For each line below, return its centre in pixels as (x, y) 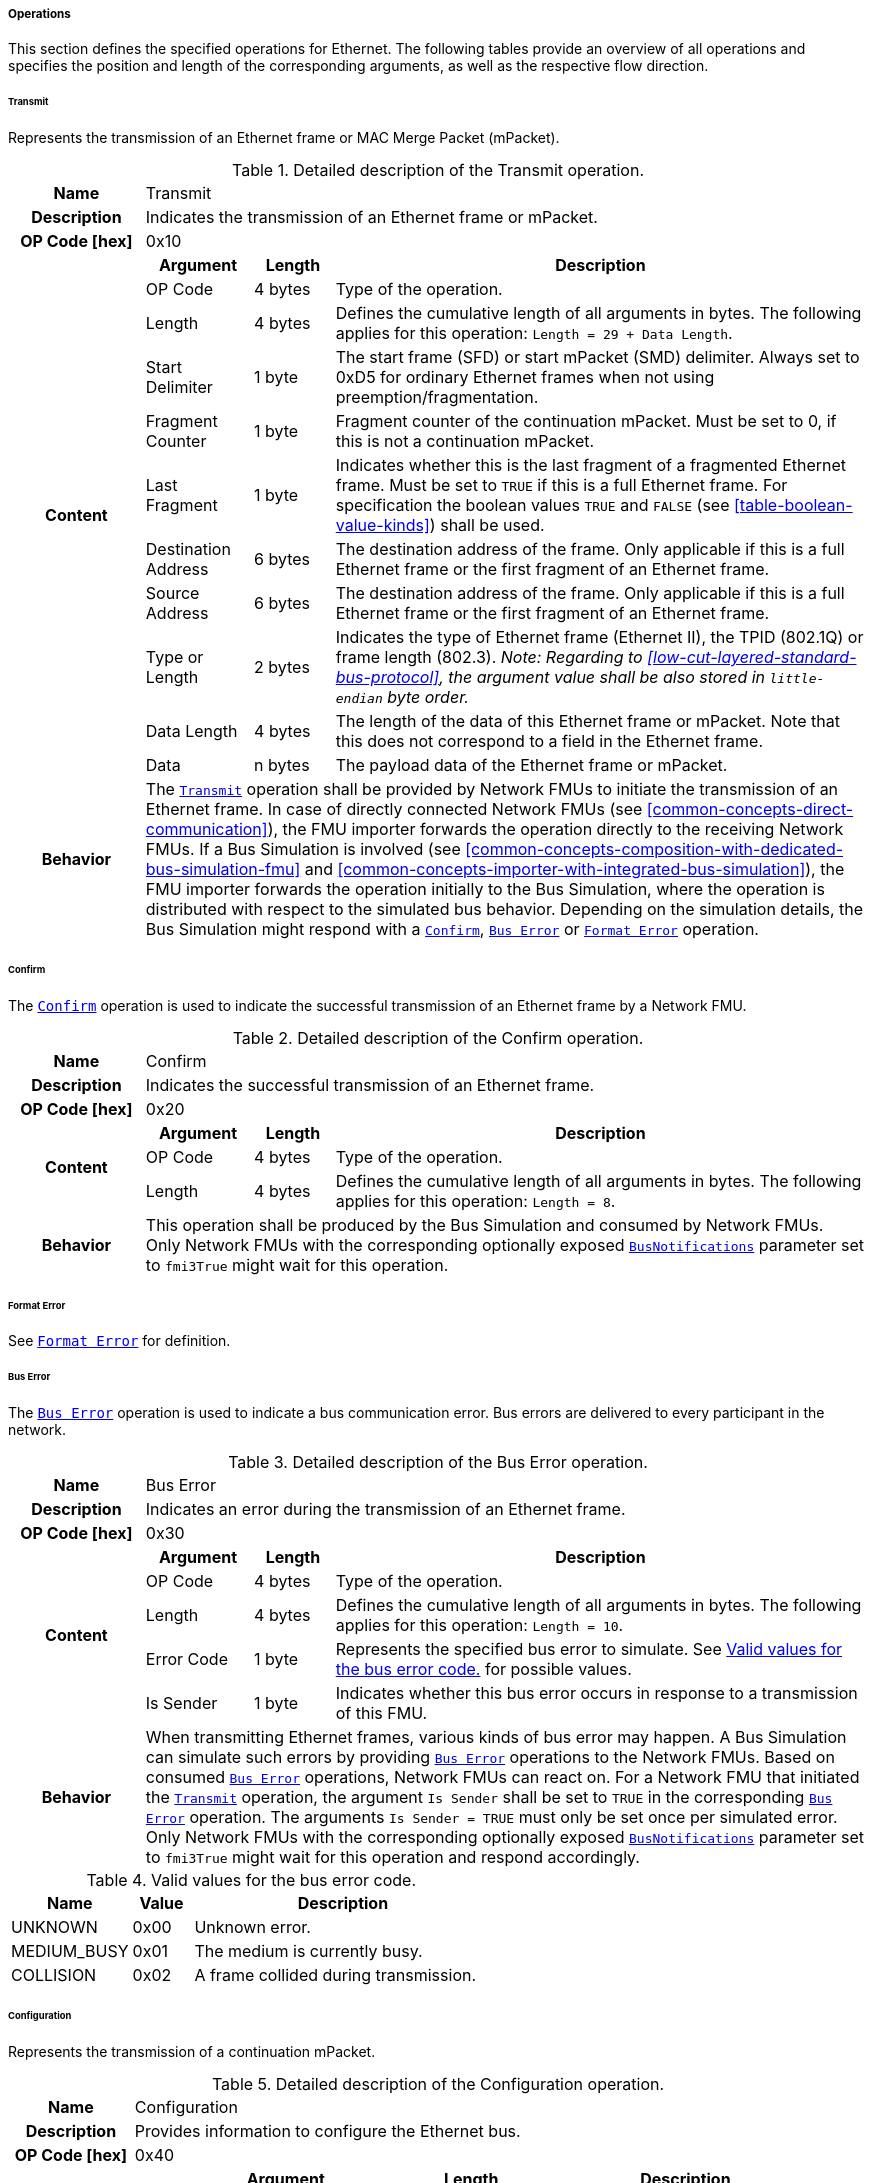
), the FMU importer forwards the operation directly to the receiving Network (555, 829)
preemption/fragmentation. (437, 397)
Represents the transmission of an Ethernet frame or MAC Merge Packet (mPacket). (284, 138)
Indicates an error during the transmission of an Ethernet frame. (385, 1509)
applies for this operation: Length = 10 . (479, 1625)
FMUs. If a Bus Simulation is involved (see (303, 849)
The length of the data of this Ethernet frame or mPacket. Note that (587, 721)
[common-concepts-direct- (750, 809)
